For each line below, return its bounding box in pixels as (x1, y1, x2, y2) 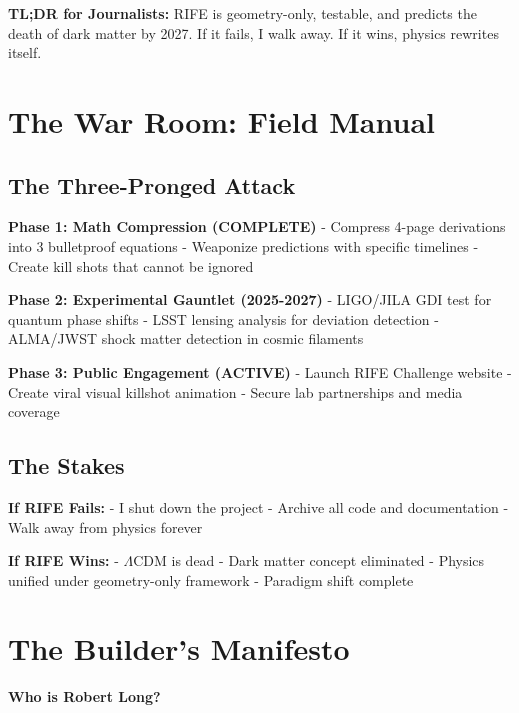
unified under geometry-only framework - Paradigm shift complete (8, 569, 414, 590)
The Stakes (8, 450, 125, 481)
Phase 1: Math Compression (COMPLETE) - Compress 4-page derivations (8, 216, 506, 237)
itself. (8, 42, 42, 63)
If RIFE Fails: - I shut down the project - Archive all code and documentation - (8, 496, 509, 517)
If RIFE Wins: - (8, 550, 119, 571)
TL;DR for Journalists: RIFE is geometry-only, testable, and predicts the (8, 3, 477, 23)
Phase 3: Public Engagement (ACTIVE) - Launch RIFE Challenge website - (8, 361, 512, 382)
